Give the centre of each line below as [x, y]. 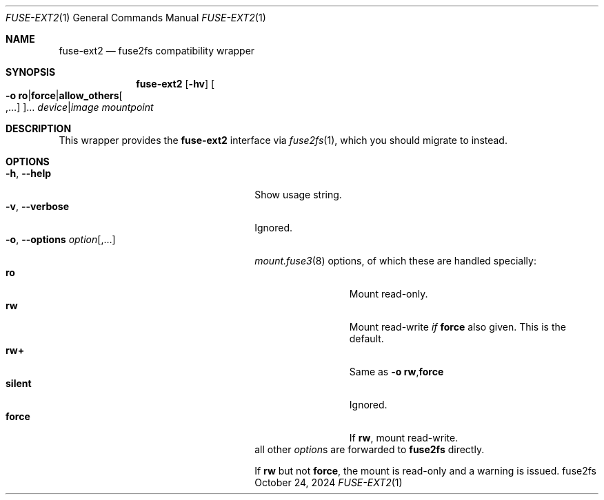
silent [19, 383]
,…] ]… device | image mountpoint [80, 107]
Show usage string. [298, 195]
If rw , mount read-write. [404, 438]
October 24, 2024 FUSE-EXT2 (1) [329, 482]
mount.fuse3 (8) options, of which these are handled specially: [395, 261]
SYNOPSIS [31, 72]
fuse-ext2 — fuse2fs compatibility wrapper [157, 51]
